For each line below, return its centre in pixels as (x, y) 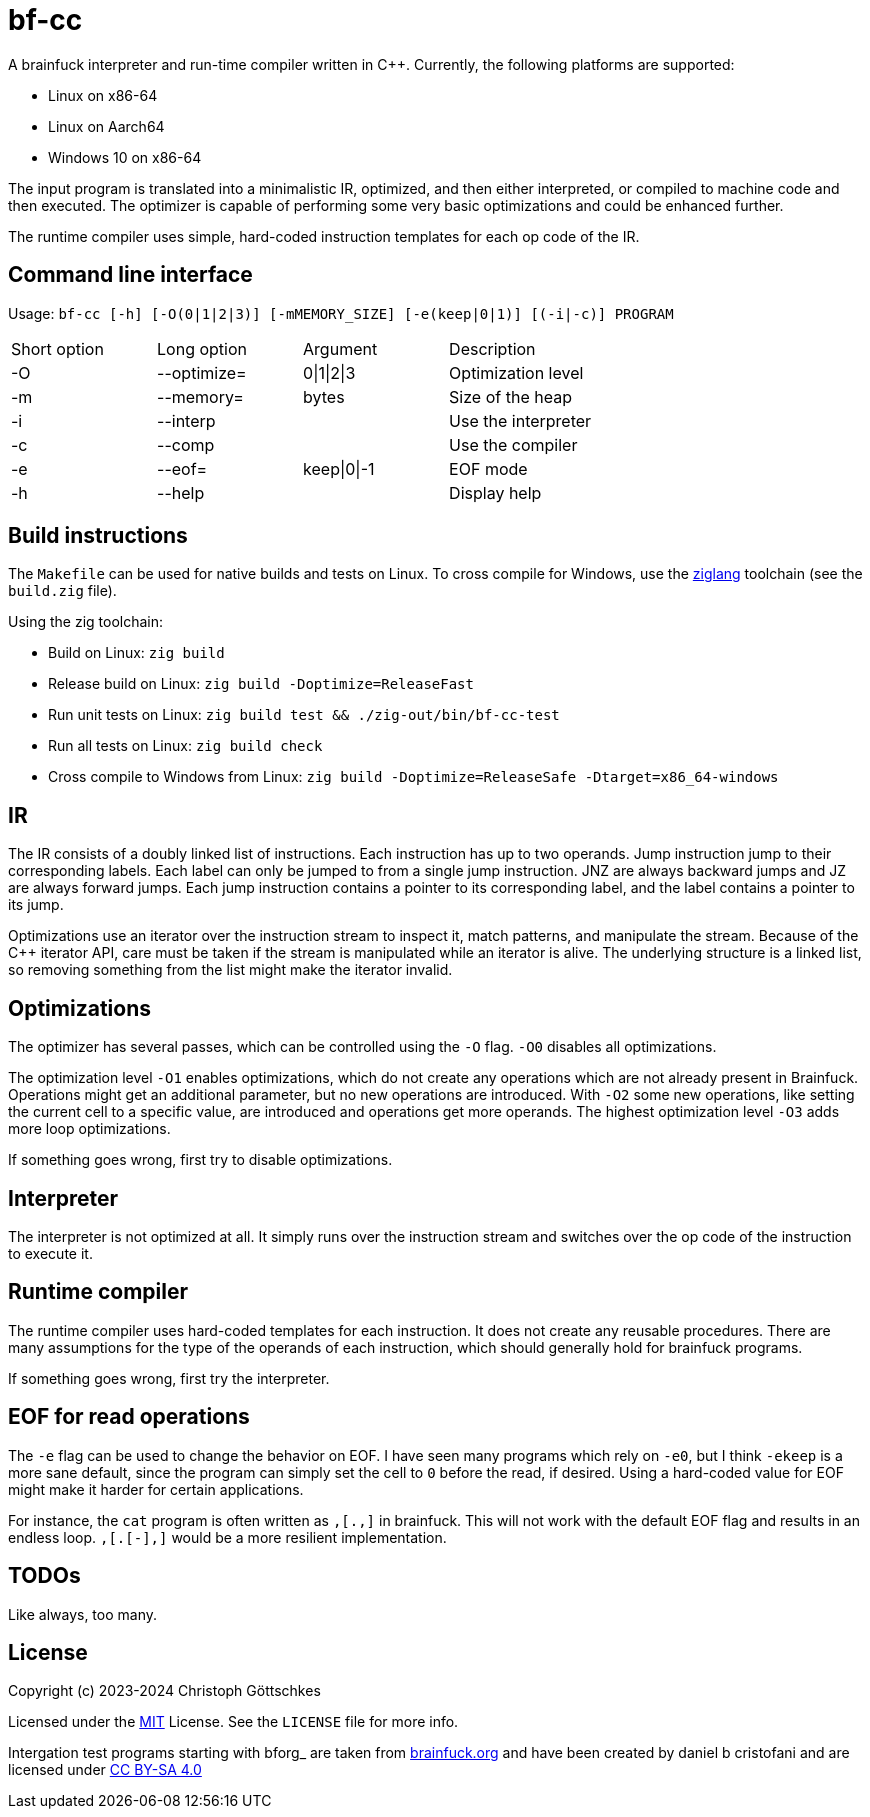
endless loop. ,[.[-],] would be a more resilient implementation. (227, 1537)
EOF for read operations (129, 1417)
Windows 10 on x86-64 (125, 157)
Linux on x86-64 (103, 95)
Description (492, 348)
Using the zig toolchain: (86, 622)
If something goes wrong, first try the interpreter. (169, 1378)
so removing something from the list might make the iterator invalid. (230, 970)
